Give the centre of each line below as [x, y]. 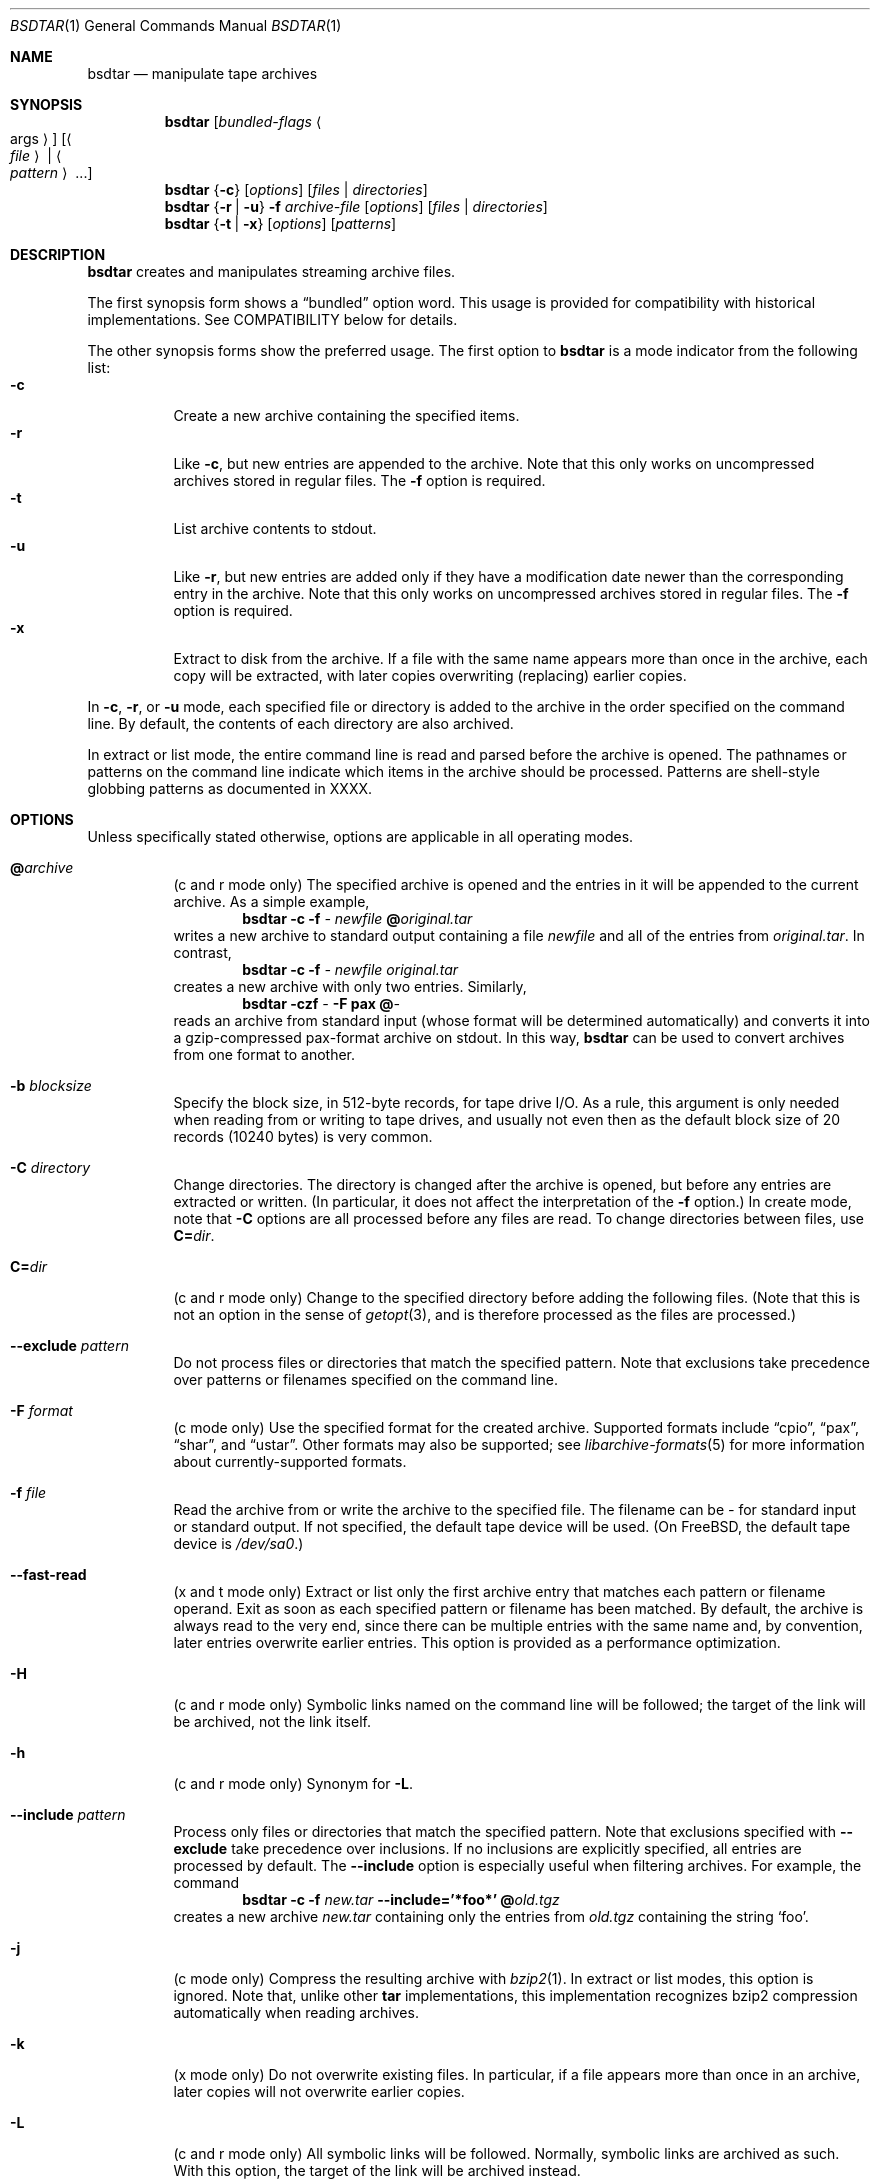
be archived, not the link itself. [272, 1721]
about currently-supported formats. [290, 1461]
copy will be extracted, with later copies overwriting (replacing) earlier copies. [430, 675]
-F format [41, 1410]
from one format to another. [264, 1054]
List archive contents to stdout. [275, 528]
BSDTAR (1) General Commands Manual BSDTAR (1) [176, 25]
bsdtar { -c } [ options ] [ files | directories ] [296, 189]
